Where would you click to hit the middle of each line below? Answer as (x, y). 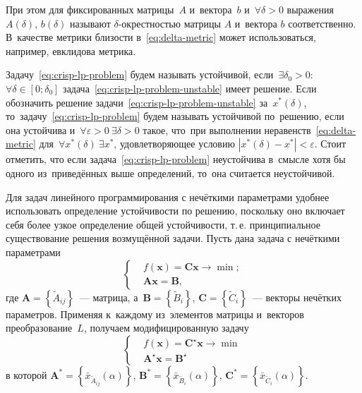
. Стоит (330, 144)
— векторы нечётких (297, 297)
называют (90, 23)
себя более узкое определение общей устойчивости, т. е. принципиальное (163, 224)
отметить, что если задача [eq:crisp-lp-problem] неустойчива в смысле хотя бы (176, 159)
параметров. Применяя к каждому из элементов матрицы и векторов (155, 314)
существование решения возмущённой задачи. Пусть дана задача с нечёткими (173, 238)
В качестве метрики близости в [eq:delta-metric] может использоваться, (161, 37)
